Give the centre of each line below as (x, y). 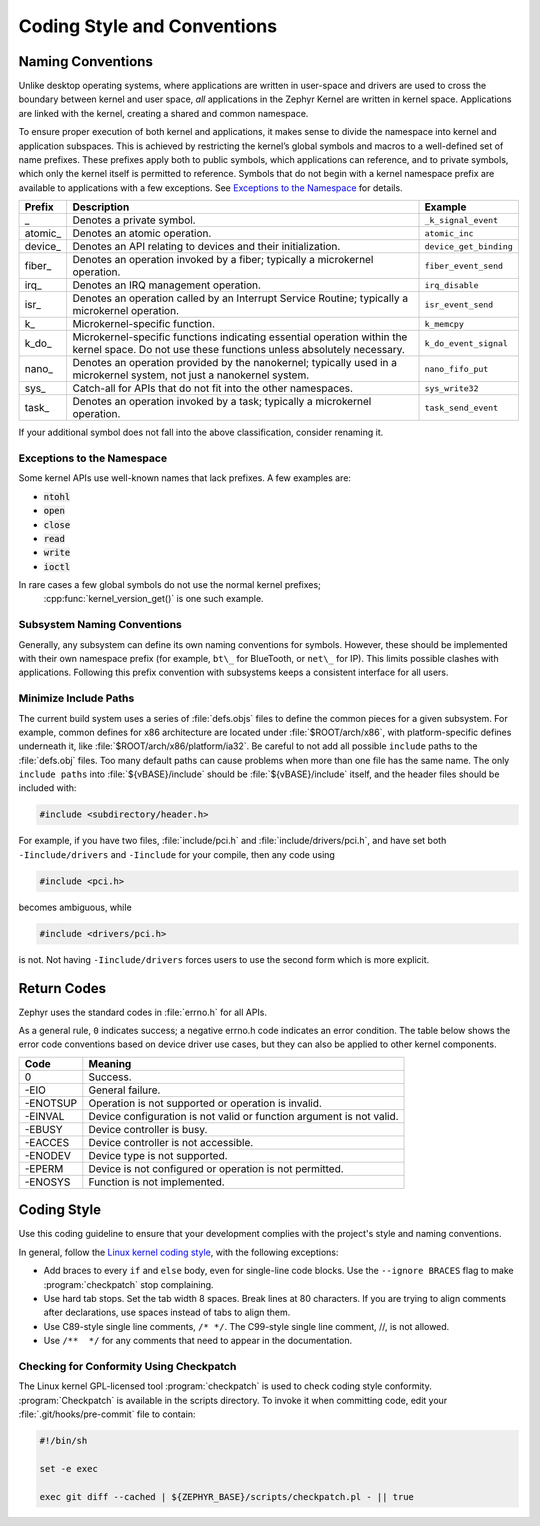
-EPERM (44, 1168)
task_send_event (461, 407)
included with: (47, 788)
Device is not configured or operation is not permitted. (216, 1168)
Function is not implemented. (156, 1182)
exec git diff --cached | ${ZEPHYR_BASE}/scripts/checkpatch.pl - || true (227, 1496)
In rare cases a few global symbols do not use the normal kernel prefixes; (170, 585)
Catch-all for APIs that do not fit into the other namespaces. (213, 388)
